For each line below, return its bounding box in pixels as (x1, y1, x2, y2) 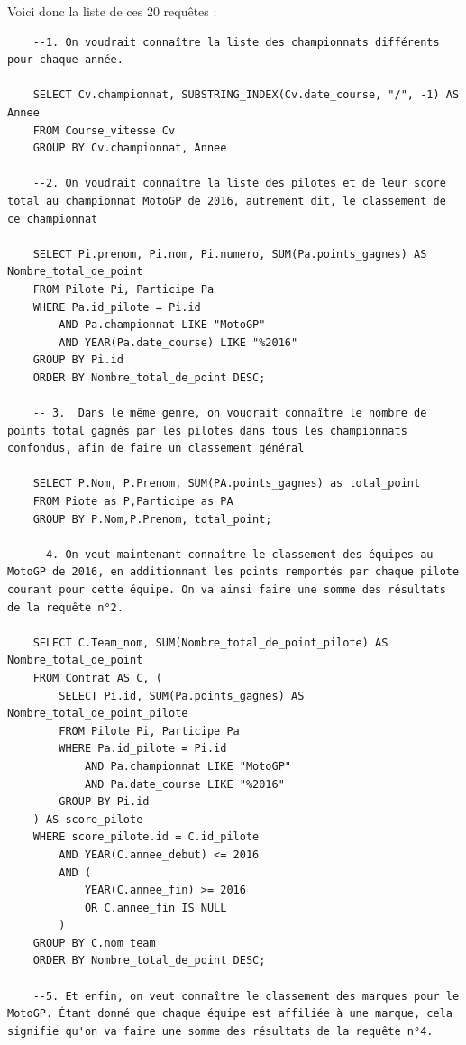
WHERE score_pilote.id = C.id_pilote (32, 830, 260, 844)
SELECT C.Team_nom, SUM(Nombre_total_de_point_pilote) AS (32, 636, 388, 649)
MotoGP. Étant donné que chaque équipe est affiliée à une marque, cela (7, 1007, 452, 1021)
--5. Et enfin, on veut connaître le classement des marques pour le (32, 989, 460, 1003)
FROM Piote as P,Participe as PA (32, 495, 233, 509)
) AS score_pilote (32, 812, 143, 826)
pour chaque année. (7, 53, 123, 67)
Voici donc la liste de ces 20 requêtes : (7, 2, 217, 20)
